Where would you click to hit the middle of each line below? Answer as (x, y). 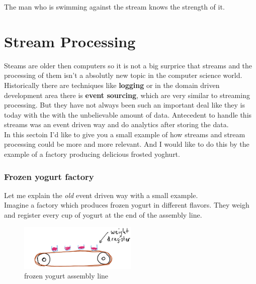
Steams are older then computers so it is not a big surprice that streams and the (128, 65)
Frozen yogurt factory (49, 176)
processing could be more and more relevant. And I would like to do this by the (127, 144)
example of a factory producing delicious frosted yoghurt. (92, 154)
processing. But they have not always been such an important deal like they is (124, 105)
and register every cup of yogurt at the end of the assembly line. (103, 215)
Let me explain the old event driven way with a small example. (101, 195)
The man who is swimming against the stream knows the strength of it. (114, 7)
